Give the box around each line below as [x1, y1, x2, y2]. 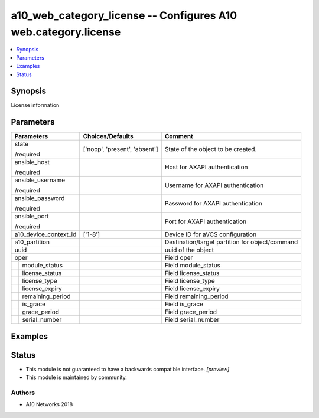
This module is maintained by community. [25, 374, 127, 381]
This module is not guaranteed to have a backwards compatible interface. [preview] [25, 365, 230, 373]
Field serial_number [164, 316, 220, 324]
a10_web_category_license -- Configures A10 [11, 9, 237, 22]
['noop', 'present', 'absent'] [83, 145, 159, 154]
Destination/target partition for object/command [164, 238, 298, 246]
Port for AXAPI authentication [164, 217, 247, 226]
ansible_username [14, 176, 66, 184]
